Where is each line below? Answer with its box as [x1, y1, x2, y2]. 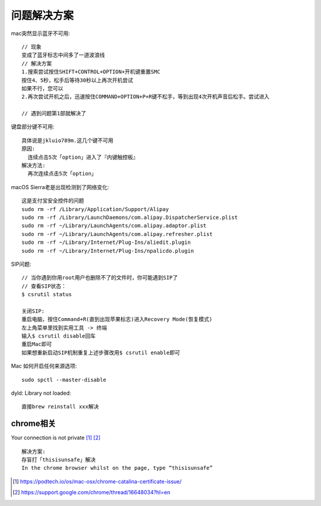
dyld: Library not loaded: [11, 389, 71, 397]
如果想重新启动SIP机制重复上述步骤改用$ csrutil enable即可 [21, 349, 181, 356]
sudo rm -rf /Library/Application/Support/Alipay [21, 206, 169, 212]
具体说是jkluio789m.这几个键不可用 [21, 137, 114, 144]
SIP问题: [11, 260, 32, 268]
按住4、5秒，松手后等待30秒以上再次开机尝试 [21, 77, 133, 83]
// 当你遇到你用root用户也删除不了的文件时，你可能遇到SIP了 [21, 274, 178, 281]
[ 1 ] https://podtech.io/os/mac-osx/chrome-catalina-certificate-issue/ [12, 477, 182, 485]
